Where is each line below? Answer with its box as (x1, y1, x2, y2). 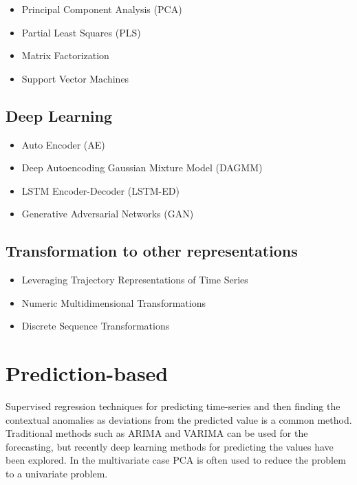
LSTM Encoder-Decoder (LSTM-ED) (21, 183, 180, 197)
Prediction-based (6, 359, 169, 387)
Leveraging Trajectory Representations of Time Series (21, 272, 248, 287)
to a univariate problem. (6, 466, 108, 481)
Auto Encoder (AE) (21, 137, 105, 151)
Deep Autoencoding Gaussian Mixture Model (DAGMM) (21, 160, 263, 175)
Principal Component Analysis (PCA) (21, 2, 182, 16)
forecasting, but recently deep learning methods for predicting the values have (6, 439, 334, 453)
